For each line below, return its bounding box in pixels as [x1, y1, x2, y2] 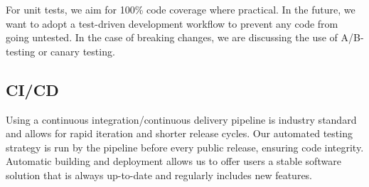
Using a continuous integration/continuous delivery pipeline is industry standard [6, 112, 357, 127]
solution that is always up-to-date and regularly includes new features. [6, 167, 313, 182]
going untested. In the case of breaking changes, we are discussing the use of [6, 30, 338, 45]
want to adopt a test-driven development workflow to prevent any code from [6, 16, 338, 31]
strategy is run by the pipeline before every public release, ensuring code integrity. [6, 139, 364, 154]
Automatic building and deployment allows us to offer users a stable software [6, 154, 341, 169]
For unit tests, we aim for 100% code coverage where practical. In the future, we [6, 2, 355, 16]
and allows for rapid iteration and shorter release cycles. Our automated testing [6, 126, 353, 141]
